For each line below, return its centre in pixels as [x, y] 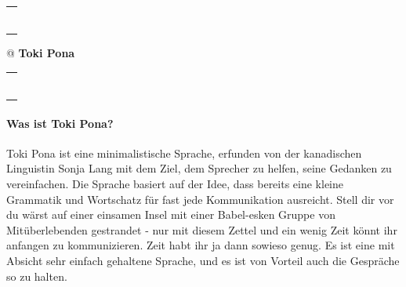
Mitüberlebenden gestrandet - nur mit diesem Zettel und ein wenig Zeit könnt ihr [202, 229]
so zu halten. [37, 276]
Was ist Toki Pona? [60, 123]
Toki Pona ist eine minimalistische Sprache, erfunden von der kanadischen [184, 153]
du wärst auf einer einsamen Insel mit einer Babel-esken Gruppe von [171, 214]
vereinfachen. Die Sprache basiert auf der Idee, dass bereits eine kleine [175, 184]
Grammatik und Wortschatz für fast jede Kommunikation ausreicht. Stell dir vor [200, 199]
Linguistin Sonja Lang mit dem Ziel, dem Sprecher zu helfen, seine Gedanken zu [199, 168]
